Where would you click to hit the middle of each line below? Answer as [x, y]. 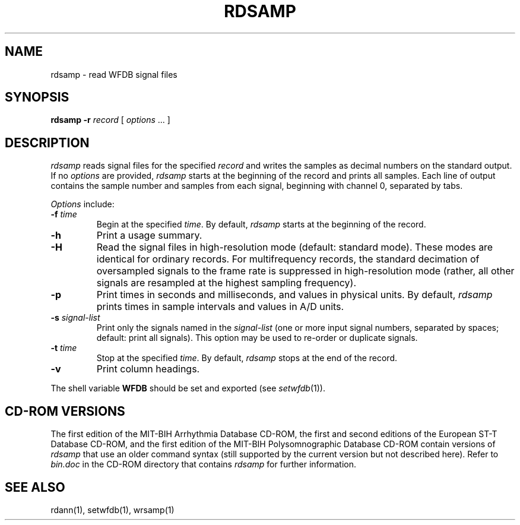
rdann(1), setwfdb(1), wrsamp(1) [112, 510]
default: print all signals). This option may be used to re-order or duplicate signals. [257, 338]
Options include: [83, 204]
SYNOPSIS [37, 97]
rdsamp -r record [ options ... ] [110, 120]
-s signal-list [75, 318]
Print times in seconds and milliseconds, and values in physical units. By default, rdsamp [294, 295]
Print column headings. [148, 369]
